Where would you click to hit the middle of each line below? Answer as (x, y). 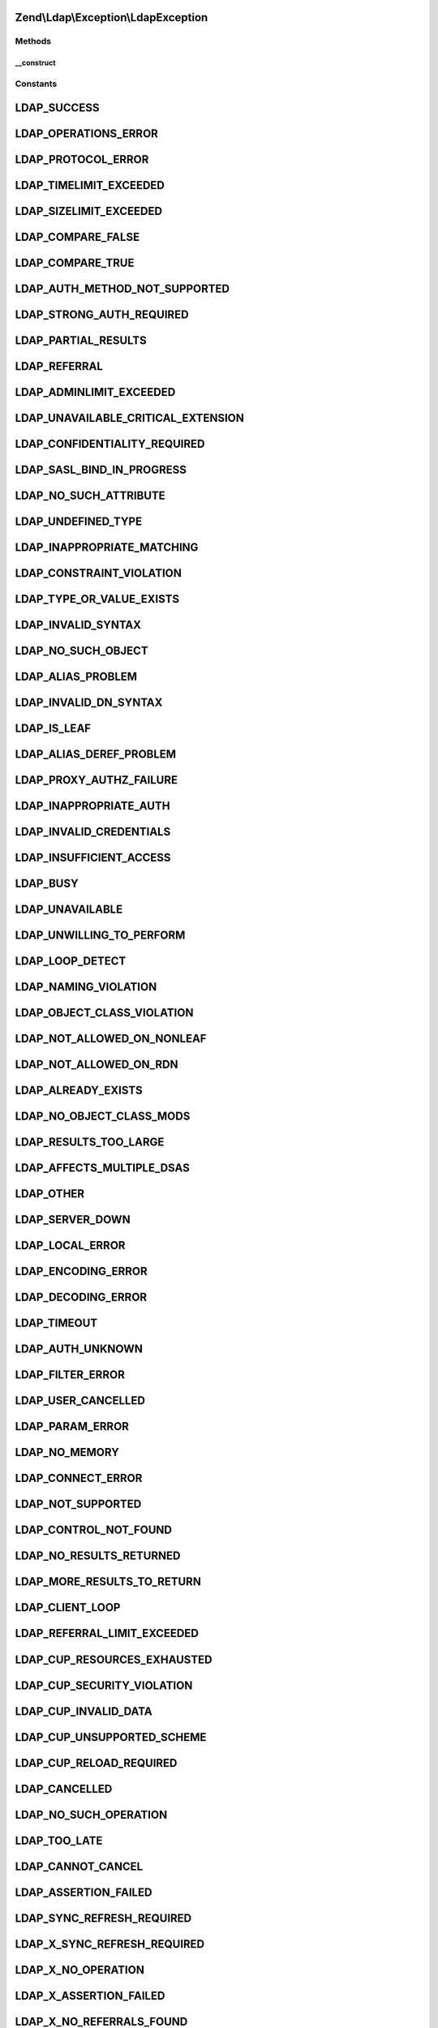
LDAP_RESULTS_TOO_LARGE (90, 1143)
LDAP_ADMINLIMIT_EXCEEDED (95, 392)
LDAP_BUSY (47, 884)
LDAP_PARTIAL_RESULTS (81, 340)
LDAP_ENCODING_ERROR (81, 1272)
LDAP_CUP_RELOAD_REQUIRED (96, 1763)
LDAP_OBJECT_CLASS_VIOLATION (104, 1013)
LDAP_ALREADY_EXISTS (79, 1091)
